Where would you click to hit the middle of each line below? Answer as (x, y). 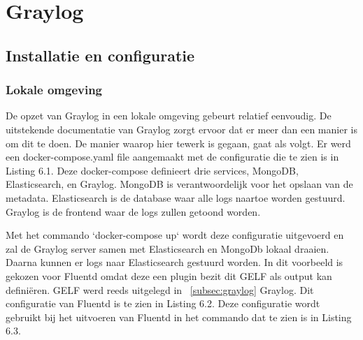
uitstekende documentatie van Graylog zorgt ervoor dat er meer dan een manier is (181, 129)
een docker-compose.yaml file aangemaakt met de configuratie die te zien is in (172, 157)
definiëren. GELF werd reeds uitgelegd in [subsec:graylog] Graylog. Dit (160, 289)
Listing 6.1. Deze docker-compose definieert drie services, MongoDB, (152, 170)
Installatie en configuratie (100, 55)
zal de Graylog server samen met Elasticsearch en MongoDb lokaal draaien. (168, 248)
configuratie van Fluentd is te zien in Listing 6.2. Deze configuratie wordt (163, 303)
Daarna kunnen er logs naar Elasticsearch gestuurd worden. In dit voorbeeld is (175, 262)
